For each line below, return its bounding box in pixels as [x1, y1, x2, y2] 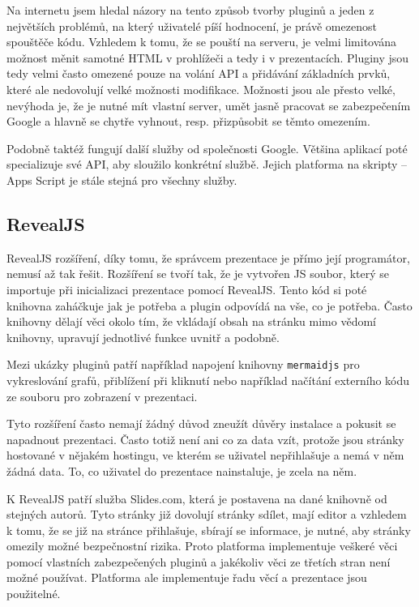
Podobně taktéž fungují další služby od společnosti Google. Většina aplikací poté [6, 139, 408, 156]
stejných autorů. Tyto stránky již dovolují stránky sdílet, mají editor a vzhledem [6, 506, 407, 523]
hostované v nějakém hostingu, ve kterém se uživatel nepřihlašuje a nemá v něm [6, 447, 404, 464]
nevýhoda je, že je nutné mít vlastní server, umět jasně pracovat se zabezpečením [6, 96, 411, 113]
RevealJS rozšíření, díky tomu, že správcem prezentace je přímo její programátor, [6, 249, 410, 266]
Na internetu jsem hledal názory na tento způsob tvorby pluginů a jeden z [6, 2, 374, 18]
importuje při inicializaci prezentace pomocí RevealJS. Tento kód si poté [6, 280, 367, 297]
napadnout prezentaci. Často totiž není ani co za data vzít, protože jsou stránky [6, 430, 404, 447]
